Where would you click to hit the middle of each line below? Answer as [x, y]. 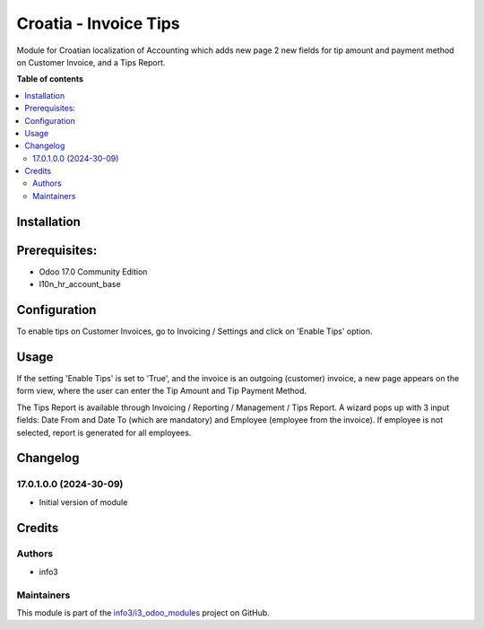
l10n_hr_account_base [80, 284]
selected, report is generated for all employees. [104, 432]
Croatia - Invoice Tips [98, 23]
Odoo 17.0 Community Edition [93, 271]
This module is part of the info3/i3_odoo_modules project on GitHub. [143, 612]
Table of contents [50, 79]
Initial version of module [83, 502]
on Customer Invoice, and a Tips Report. [91, 62]
